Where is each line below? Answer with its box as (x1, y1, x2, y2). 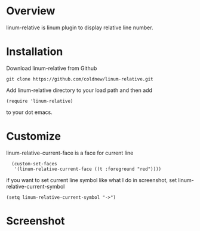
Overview (6, 4, 56, 18)
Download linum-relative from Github (6, 64, 97, 72)
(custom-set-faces (11, 161, 58, 167)
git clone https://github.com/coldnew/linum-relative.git (6, 76, 153, 82)
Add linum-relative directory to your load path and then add (6, 87, 152, 94)
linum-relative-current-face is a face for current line (6, 149, 134, 156)
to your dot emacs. (6, 109, 53, 116)
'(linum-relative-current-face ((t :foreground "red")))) (14, 166, 162, 172)
